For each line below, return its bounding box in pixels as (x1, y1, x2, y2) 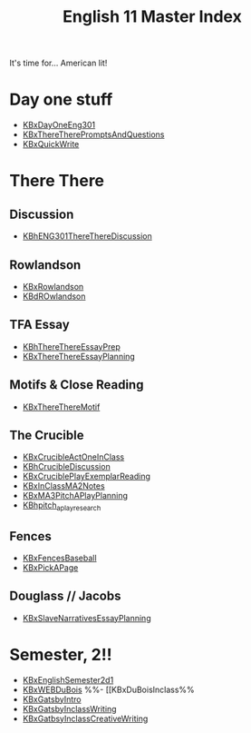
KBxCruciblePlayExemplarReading (22, 471, 151, 482)
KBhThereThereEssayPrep (22, 341, 121, 352)
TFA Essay (9, 317, 70, 332)
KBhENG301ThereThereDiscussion (22, 231, 152, 242)
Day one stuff (9, 89, 113, 110)
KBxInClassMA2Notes (22, 480, 106, 491)
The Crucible (9, 427, 84, 442)
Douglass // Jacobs (9, 589, 121, 604)
